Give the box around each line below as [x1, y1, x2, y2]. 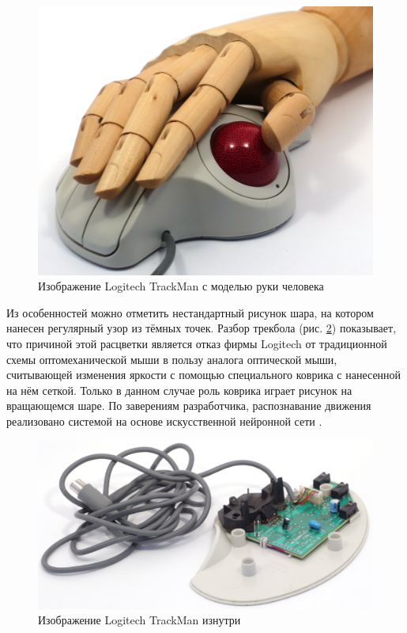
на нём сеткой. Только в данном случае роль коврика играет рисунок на [6, 381, 352, 398]
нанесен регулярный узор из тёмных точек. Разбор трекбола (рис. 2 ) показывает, [6, 320, 397, 336]
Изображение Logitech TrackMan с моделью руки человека [38, 278, 324, 294]
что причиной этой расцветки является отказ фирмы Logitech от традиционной [6, 335, 387, 351]
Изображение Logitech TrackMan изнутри [38, 612, 241, 628]
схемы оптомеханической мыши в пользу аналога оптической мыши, [6, 351, 337, 367]
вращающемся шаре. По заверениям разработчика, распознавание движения [6, 397, 371, 414]
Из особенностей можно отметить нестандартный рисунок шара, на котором [6, 304, 374, 320]
